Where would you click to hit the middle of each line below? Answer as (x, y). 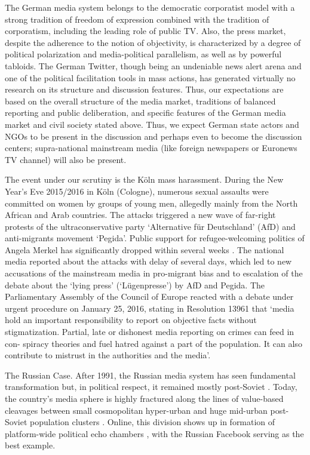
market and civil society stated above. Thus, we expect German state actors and (152, 124)
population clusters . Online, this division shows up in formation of (152, 422)
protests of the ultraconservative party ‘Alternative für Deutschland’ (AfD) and (150, 226)
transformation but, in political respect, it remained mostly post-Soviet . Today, (151, 387)
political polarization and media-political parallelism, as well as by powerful (143, 54)
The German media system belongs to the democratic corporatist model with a (150, 7)
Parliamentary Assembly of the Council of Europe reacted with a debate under (149, 296)
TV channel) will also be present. (66, 159)
